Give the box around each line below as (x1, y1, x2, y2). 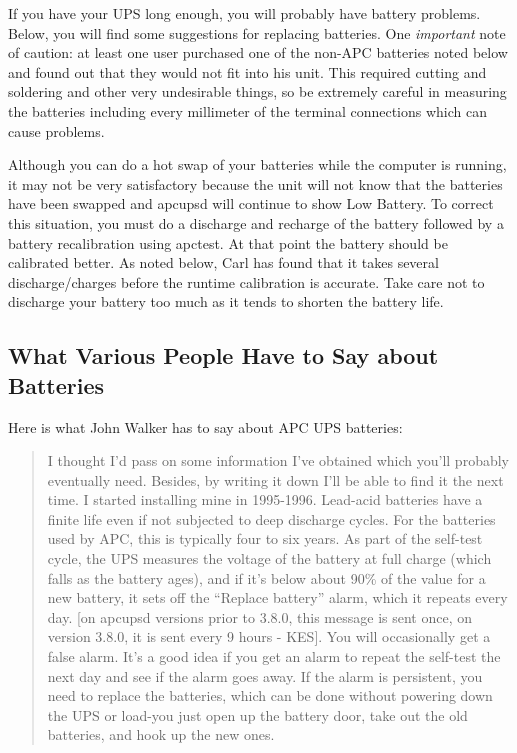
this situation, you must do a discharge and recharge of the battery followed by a (8, 212, 504, 233)
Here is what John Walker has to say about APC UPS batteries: (8, 416, 403, 437)
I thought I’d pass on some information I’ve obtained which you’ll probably (47, 450, 509, 471)
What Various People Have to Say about (8, 340, 439, 371)
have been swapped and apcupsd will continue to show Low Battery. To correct (8, 193, 494, 214)
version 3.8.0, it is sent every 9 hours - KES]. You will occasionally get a (47, 626, 491, 647)
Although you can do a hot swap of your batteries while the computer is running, (8, 154, 507, 175)
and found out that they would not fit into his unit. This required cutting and (8, 61, 487, 82)
